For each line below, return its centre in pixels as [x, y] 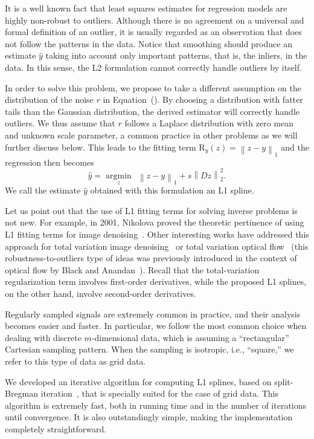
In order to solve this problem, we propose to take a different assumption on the [153, 87]
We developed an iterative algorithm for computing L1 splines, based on [138, 381]
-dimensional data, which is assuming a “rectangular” [190, 337]
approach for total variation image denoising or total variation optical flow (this [157, 246]
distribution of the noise [49, 99]
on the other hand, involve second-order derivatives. [101, 293]
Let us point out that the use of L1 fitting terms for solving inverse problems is [151, 210]
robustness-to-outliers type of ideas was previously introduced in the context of [151, 258]
